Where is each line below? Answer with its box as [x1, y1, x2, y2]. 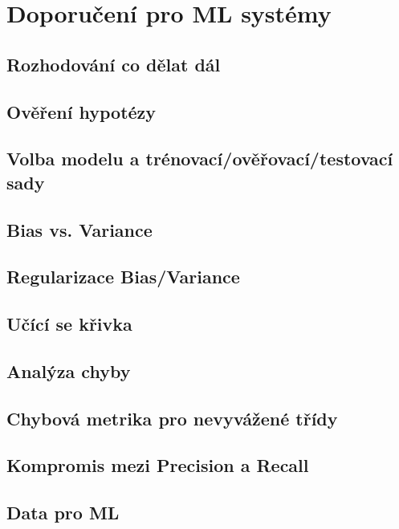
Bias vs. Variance [6, 217, 153, 242]
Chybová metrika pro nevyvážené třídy [6, 405, 338, 430]
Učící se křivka [6, 311, 132, 336]
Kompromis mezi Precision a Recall [6, 453, 309, 478]
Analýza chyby [6, 358, 131, 383]
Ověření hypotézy [6, 99, 157, 124]
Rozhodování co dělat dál [6, 51, 221, 76]
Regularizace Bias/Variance [6, 264, 240, 289]
